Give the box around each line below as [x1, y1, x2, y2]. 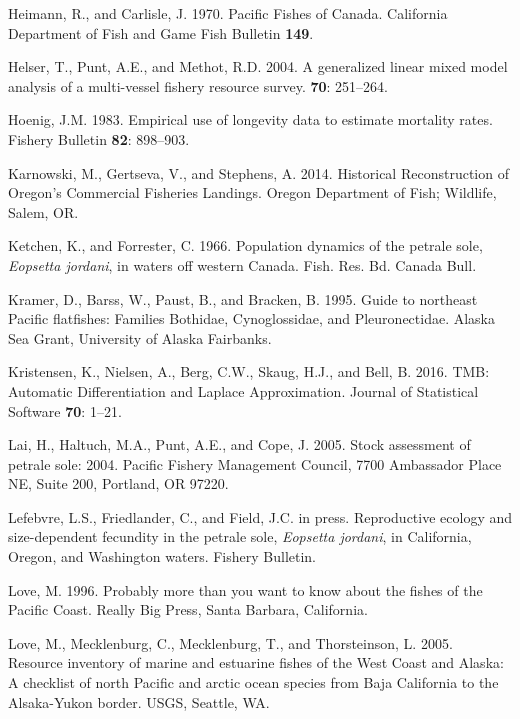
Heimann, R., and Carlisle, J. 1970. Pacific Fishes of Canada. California [8, 3, 448, 23]
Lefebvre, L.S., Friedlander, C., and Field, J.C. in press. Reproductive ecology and [8, 506, 513, 527]
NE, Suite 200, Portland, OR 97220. [8, 473, 229, 494]
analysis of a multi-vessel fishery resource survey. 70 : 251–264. [8, 75, 389, 96]
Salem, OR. [8, 201, 79, 222]
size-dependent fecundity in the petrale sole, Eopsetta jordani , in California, [8, 526, 472, 547]
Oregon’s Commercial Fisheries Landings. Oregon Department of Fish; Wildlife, [8, 182, 497, 203]
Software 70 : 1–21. [8, 400, 122, 421]
